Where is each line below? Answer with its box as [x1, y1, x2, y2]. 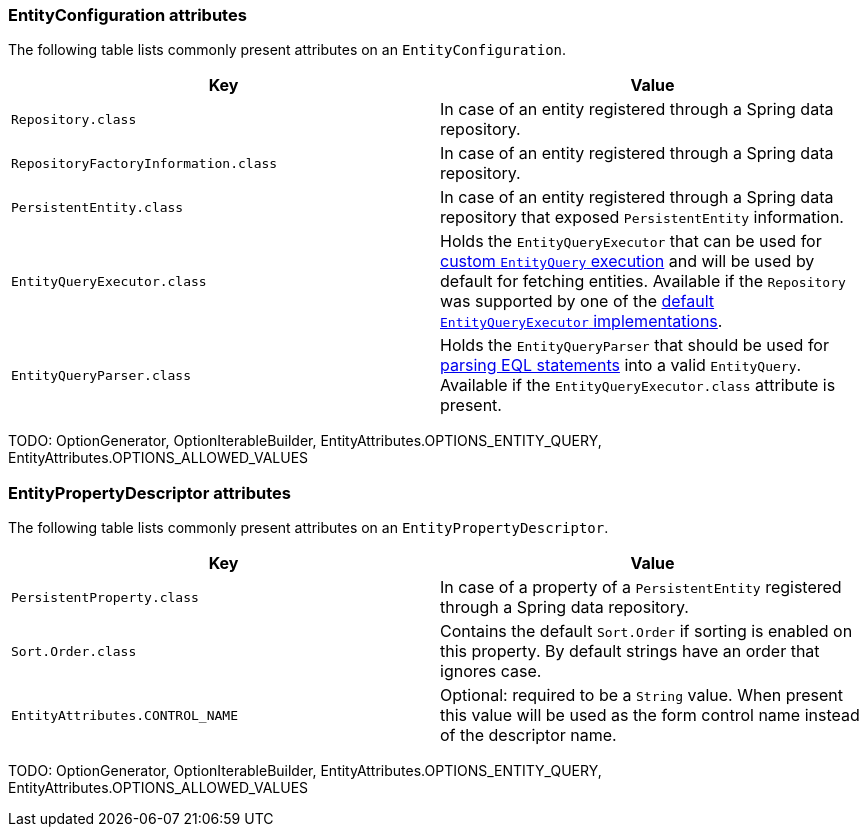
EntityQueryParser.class [11, 367, 192, 383]
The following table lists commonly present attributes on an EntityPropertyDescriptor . [8, 519, 609, 537]
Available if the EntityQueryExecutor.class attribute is [440, 375, 836, 396]
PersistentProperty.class [11, 589, 199, 605]
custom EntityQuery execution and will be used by [440, 251, 815, 272]
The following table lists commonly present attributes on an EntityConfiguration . [8, 41, 567, 59]
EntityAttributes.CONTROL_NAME [11, 707, 238, 723]
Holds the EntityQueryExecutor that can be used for [440, 231, 822, 252]
